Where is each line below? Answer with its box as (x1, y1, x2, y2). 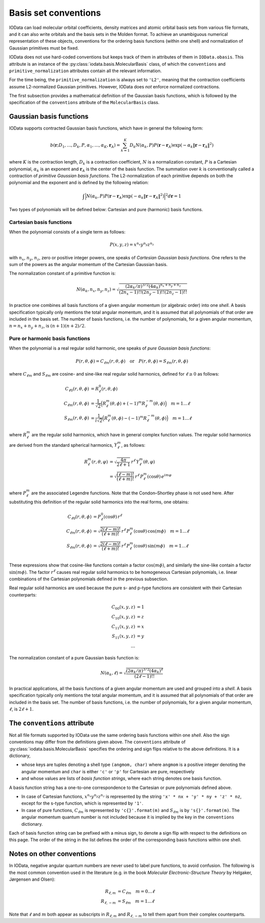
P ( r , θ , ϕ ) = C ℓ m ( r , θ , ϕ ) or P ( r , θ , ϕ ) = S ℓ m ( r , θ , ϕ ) (75, 358, 188, 365)
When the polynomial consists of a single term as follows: (9, 229, 126, 235)
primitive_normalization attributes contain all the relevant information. (9, 68, 162, 74)
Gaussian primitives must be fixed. (9, 45, 79, 51)
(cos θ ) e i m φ (147, 473, 172, 479)
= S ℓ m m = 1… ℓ (117, 898, 155, 905)
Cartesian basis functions (9, 218, 72, 225)
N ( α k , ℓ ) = (100, 670, 123, 677)
